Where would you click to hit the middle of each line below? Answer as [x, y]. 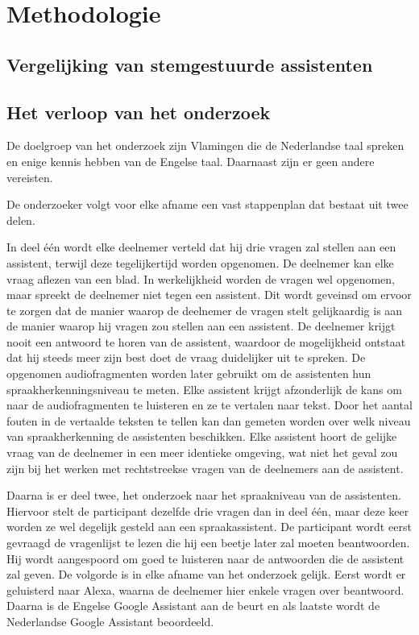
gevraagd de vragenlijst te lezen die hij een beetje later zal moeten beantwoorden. [208, 543]
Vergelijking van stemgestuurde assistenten [190, 64]
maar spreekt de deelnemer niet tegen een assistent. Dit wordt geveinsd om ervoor [209, 295]
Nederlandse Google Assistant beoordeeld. [110, 621]
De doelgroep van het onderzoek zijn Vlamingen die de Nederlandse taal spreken [205, 145]
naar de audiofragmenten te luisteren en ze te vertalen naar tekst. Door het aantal [209, 405]
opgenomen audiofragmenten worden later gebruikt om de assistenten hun [189, 374]
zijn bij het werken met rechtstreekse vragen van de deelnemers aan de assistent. [205, 468]
